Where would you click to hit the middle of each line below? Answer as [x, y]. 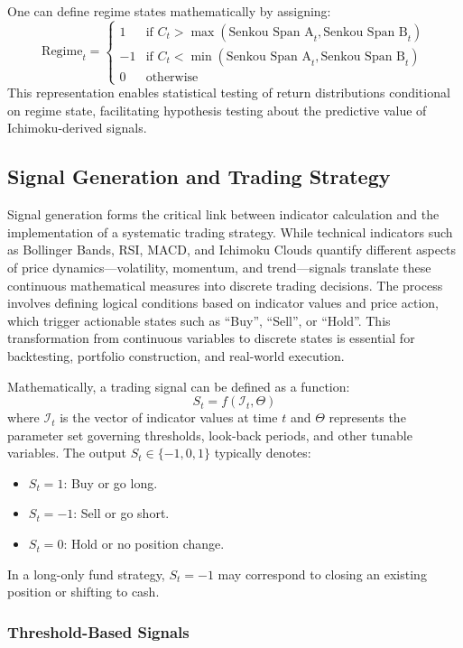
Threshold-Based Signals [98, 631]
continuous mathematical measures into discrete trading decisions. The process [225, 285]
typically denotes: [263, 453]
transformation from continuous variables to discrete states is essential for [211, 338]
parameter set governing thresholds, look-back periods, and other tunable [210, 435]
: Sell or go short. [121, 513]
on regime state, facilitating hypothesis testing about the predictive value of [217, 110]
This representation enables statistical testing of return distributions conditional [229, 93]
